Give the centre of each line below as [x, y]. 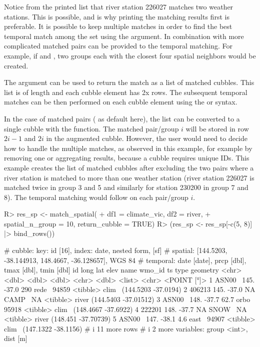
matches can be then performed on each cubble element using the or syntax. [121, 102]
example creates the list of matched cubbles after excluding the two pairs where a [129, 167]
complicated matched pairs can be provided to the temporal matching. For [118, 46]
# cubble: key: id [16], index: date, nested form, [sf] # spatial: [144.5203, [116, 250]
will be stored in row [217, 128]
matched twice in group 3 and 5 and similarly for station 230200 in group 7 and [126, 187]
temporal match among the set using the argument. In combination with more [124, 36]
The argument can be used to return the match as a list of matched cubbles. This [129, 82]
